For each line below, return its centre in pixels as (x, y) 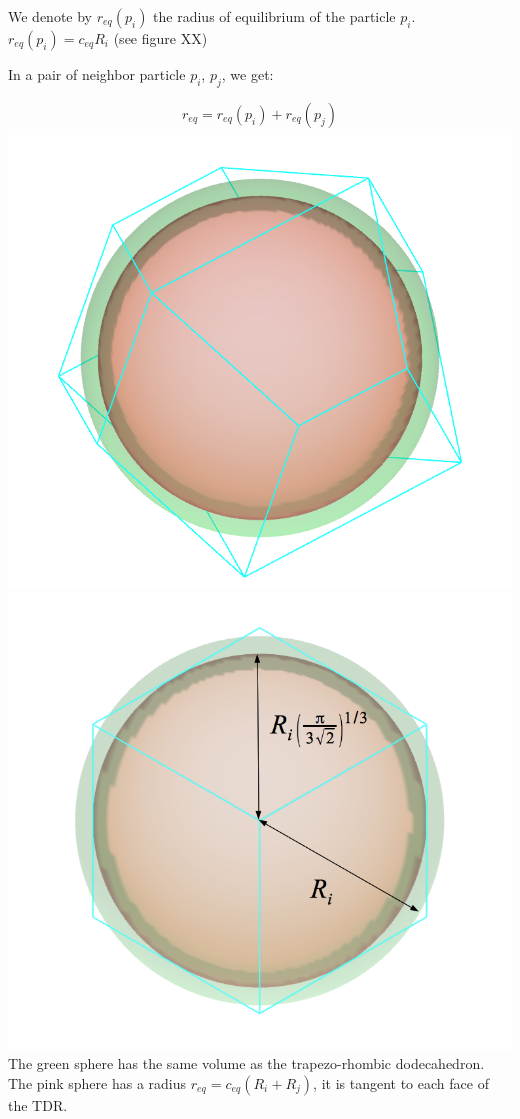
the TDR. (38, 1104)
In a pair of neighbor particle (97, 74)
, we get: (247, 74)
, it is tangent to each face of (401, 1082)
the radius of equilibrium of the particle (274, 16)
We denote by (50, 16)
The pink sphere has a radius (97, 1082)
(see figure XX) (160, 38)
